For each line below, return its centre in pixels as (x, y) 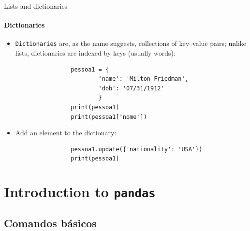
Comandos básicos (50, 223)
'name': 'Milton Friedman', (143, 79)
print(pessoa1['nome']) (109, 117)
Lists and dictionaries (36, 6)
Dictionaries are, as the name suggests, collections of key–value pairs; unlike (131, 43)
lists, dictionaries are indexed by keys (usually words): (95, 53)
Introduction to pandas (80, 192)
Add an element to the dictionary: (66, 133)
